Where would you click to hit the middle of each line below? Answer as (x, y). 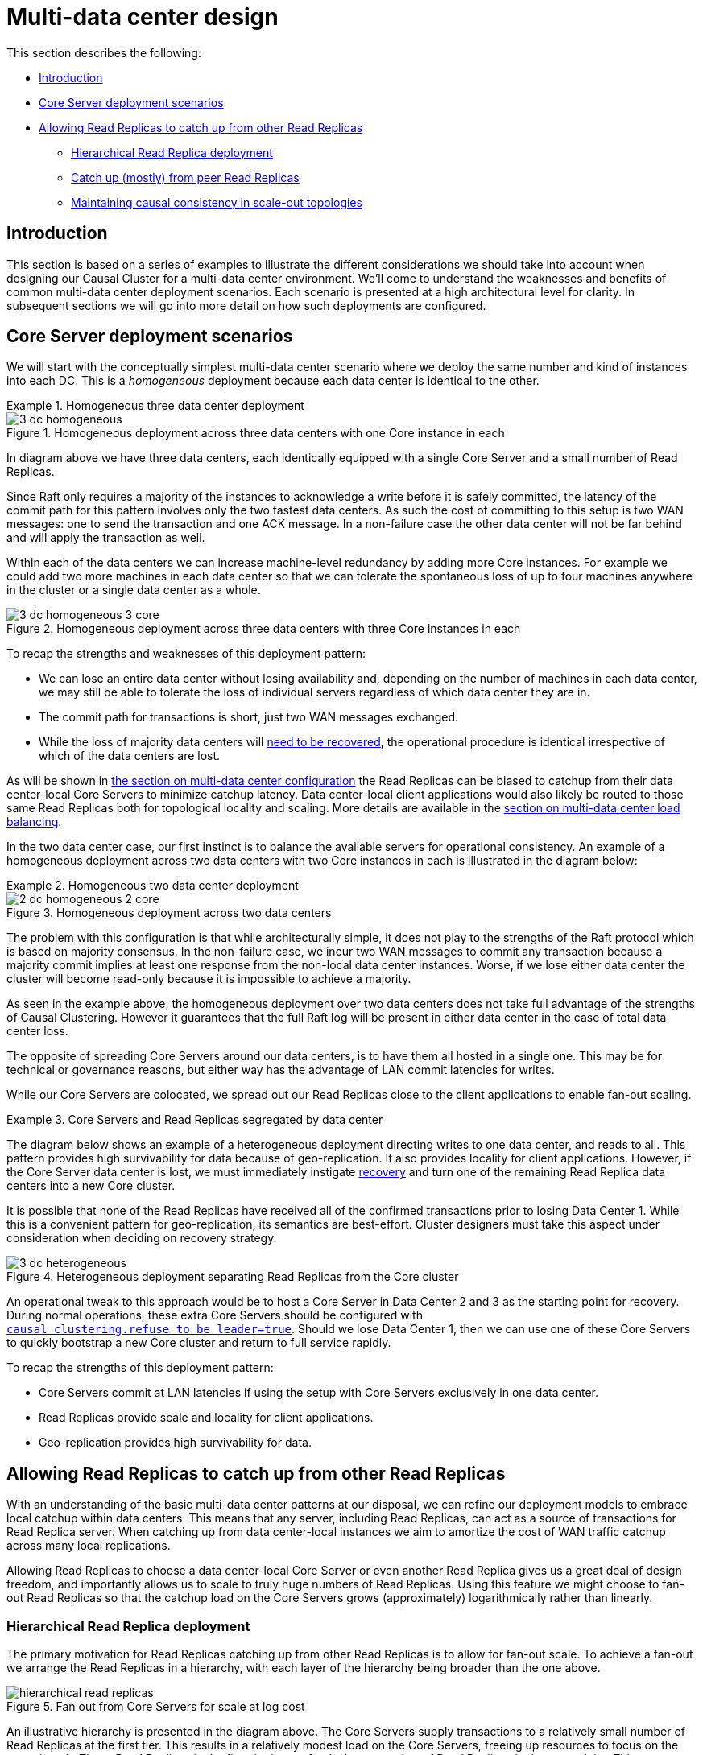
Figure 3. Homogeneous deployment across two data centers (169, 913)
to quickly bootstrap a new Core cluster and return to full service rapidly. (199, 1343)
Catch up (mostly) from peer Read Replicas (185, 177)
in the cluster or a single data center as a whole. (134, 590)
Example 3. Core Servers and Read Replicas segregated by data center (195, 1120)
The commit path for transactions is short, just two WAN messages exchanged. (249, 717)
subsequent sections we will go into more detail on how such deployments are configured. (246, 305)
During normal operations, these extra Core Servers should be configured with (215, 1315)
